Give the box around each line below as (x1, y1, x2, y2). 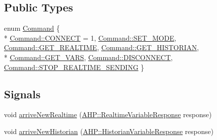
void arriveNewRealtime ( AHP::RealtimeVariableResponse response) (4, 109, 212, 120)
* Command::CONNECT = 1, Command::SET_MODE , (4, 32, 176, 43)
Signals (4, 86, 41, 101)
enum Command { (4, 23, 60, 33)
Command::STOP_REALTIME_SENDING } (4, 62, 145, 72)
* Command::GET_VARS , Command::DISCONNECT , (4, 52, 173, 62)
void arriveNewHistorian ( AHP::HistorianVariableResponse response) (4, 126, 214, 136)
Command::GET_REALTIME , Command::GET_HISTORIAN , (4, 42, 199, 53)
